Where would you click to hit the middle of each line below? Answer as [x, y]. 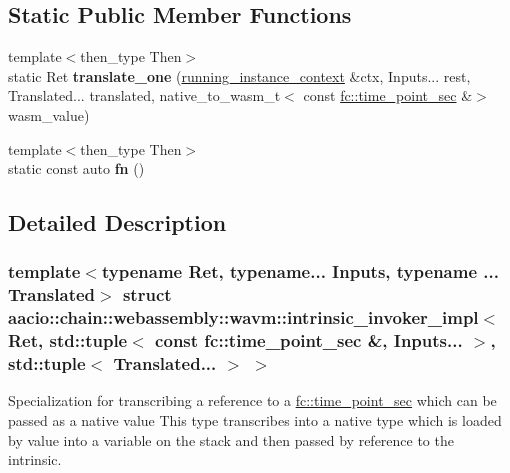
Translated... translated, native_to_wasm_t [144, 95]
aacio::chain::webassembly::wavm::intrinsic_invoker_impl [243, 317]
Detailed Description [117, 222]
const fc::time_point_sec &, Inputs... [309, 340]
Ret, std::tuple [68, 340]
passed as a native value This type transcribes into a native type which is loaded [255, 420]
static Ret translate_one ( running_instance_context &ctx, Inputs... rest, [239, 75]
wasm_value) [49, 114]
